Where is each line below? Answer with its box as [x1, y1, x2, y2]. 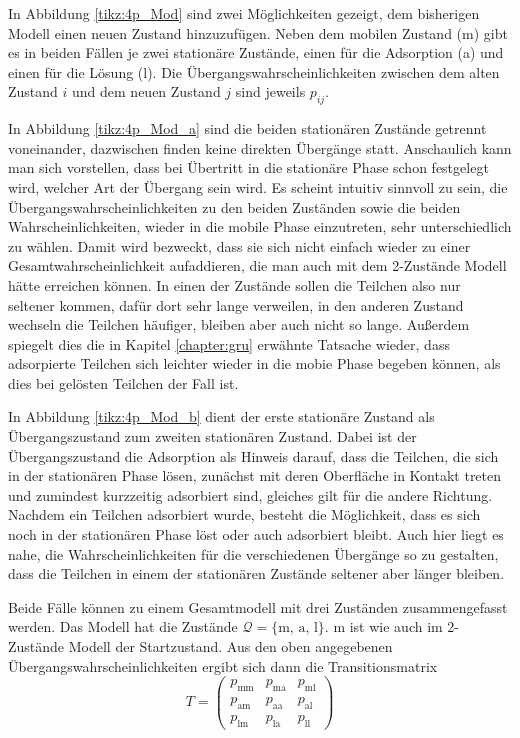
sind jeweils [235, 81, 306, 102]
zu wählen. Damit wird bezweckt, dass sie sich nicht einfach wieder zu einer [8, 235, 471, 256]
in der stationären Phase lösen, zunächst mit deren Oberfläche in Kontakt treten [8, 465, 502, 486]
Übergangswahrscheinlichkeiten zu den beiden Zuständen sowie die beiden [8, 196, 461, 217]
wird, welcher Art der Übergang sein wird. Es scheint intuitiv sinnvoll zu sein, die [8, 176, 508, 197]
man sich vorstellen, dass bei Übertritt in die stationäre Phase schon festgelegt [8, 157, 489, 178]
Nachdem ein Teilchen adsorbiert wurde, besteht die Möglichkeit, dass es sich [8, 504, 481, 525]
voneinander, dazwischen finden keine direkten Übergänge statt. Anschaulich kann [8, 137, 512, 158]
